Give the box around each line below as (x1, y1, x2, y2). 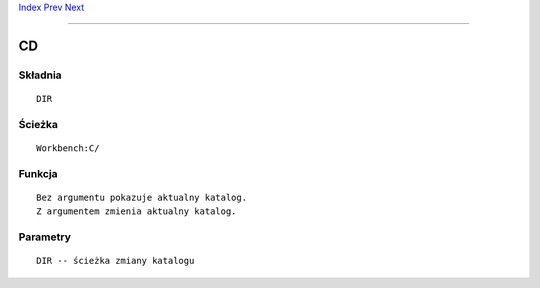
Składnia (18, 68, 62, 82)
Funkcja (18, 166, 59, 180)
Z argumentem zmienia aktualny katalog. (36, 206, 237, 217)
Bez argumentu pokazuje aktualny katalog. (36, 191, 248, 203)
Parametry (18, 230, 72, 244)
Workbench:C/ (36, 142, 100, 154)
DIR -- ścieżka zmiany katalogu (36, 255, 195, 267)
